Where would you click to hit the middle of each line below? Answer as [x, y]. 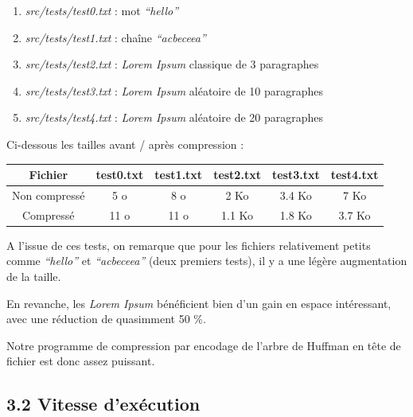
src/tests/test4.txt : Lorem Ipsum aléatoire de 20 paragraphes [174, 117]
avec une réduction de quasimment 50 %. [106, 319]
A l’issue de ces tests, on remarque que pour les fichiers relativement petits [189, 245]
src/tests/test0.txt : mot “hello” [102, 10]
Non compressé [49, 195]
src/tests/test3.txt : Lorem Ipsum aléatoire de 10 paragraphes [174, 90]
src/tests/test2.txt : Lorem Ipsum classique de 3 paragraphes [172, 64]
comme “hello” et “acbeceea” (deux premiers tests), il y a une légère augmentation [207, 261]
